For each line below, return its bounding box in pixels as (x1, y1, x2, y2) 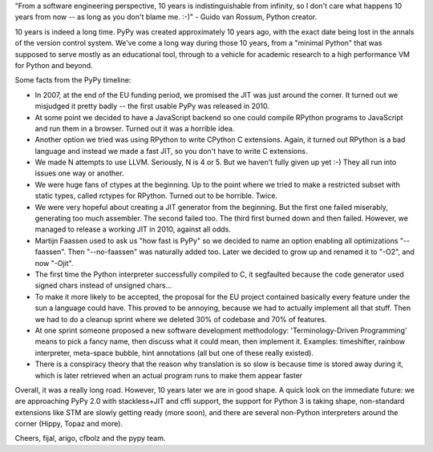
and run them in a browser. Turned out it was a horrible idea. (34, 123, 235, 133)
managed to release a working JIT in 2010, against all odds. (34, 224, 232, 234)
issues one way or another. (34, 168, 124, 178)
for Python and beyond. (14, 60, 93, 70)
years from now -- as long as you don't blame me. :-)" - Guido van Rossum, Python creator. (14, 12, 318, 22)
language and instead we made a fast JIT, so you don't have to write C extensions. (34, 146, 308, 155)
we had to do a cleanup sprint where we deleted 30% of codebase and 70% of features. (34, 314, 327, 324)
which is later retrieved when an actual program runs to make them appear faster (34, 370, 303, 380)
